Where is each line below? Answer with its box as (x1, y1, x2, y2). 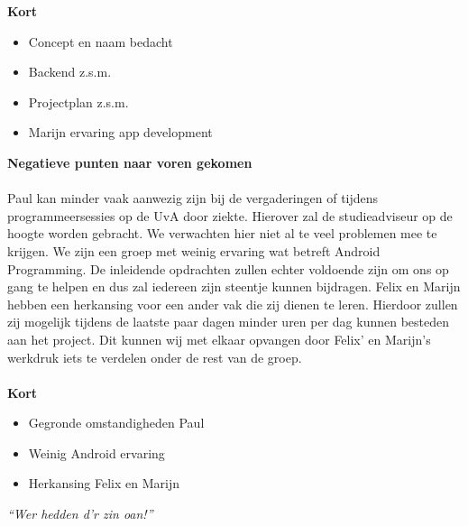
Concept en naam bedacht (28, 32, 173, 51)
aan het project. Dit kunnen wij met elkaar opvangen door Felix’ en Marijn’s (7, 329, 431, 348)
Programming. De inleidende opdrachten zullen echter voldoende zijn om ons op (7, 259, 449, 278)
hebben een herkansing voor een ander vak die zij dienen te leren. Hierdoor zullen (7, 294, 458, 313)
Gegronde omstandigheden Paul (28, 413, 205, 432)
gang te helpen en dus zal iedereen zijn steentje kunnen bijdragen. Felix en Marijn (7, 277, 461, 296)
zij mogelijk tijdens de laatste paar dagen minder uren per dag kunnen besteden (7, 312, 450, 331)
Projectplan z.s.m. (28, 92, 129, 111)
